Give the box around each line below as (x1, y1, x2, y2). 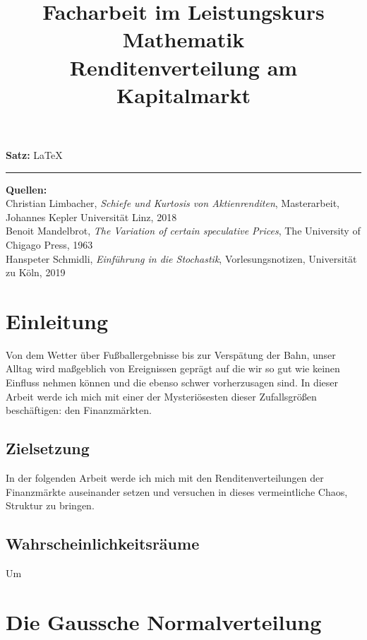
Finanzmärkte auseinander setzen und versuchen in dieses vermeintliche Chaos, (6, 484, 348, 499)
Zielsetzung (6, 437, 90, 459)
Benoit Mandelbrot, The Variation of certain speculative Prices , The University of (6, 223, 361, 238)
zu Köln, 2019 (6, 265, 66, 280)
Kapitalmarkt (116, 80, 251, 109)
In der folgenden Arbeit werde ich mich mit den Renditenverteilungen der (6, 470, 324, 485)
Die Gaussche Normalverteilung (6, 607, 322, 636)
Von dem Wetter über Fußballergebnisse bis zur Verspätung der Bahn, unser (6, 347, 336, 362)
